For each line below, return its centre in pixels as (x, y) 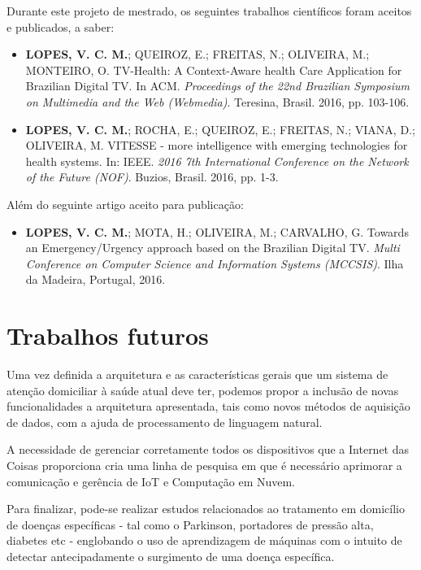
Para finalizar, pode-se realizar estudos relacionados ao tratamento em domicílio (206, 509)
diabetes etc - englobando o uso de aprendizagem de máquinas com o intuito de (204, 540)
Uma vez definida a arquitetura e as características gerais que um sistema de (197, 374)
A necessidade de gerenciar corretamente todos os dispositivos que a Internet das (208, 449)
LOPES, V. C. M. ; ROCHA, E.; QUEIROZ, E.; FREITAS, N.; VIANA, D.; (220, 129)
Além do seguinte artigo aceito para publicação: (125, 204)
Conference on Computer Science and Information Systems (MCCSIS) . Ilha (215, 263)
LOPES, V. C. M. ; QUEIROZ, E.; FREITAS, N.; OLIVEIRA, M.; (197, 54)
